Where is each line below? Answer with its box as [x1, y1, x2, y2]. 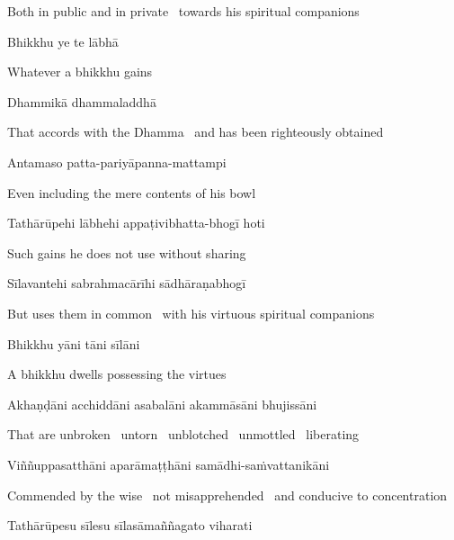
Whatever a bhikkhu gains [7, 62, 153, 81]
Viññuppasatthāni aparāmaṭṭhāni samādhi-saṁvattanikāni [7, 454, 330, 473]
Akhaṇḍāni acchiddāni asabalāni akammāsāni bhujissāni [7, 394, 317, 413]
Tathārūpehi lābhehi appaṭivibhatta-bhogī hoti [7, 213, 265, 232]
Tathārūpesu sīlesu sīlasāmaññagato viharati [7, 516, 253, 535]
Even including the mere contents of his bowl [7, 183, 256, 202]
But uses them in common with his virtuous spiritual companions [7, 303, 375, 322]
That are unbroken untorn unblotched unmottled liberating [7, 425, 360, 444]
